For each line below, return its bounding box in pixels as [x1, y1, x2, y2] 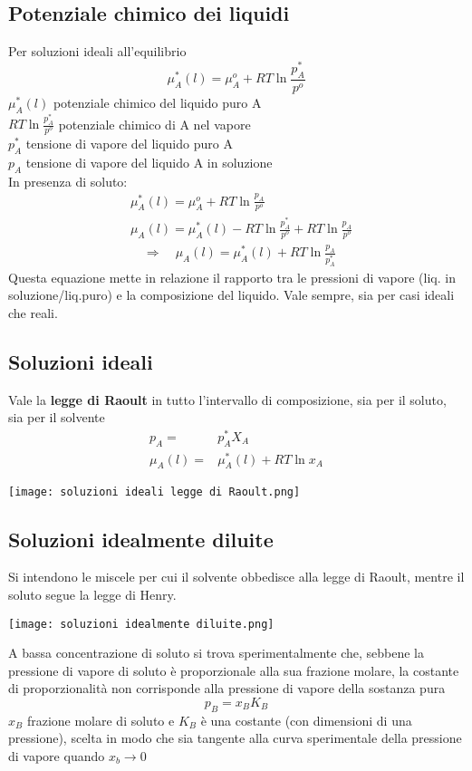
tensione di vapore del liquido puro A [25, 134, 233, 153]
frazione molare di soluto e [26, 710, 175, 729]
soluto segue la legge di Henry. [8, 584, 177, 603]
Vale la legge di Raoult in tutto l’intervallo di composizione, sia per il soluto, [8, 390, 447, 409]
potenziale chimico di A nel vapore [58, 114, 251, 133]
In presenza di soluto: [8, 171, 128, 190]
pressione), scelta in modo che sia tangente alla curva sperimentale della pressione [8, 728, 462, 747]
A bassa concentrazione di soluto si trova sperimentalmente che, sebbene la [8, 643, 425, 662]
